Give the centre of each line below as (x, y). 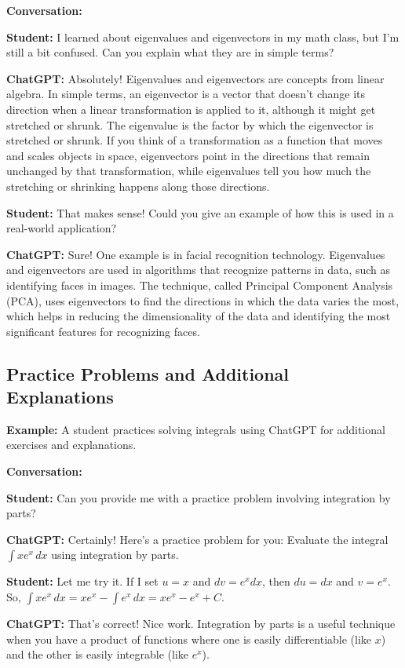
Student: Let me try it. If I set (82, 581)
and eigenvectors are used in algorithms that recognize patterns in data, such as (199, 270)
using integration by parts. (115, 555)
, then (276, 581)
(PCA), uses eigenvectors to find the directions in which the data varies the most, (203, 300)
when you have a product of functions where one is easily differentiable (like (189, 639)
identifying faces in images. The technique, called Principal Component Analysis (200, 285)
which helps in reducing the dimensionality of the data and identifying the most (199, 316)
